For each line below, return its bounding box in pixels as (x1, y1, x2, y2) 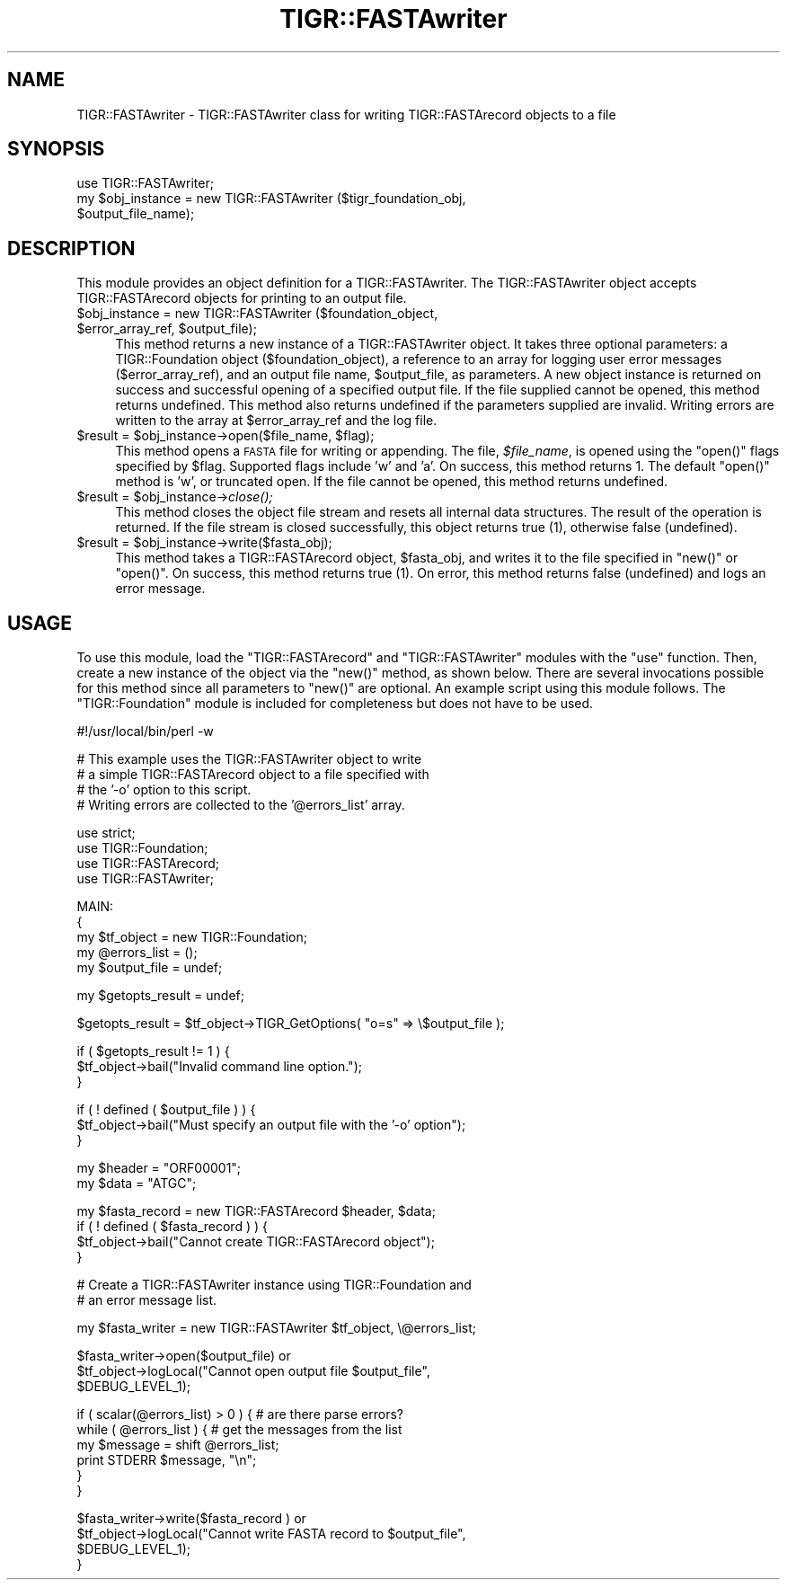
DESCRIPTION (7, 236, 136, 260)
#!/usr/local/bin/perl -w (76, 723, 214, 740)
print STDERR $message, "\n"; (76, 1452, 257, 1468)
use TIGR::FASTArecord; (76, 856, 219, 872)
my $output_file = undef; (76, 960, 223, 976)
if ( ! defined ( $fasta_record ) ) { (76, 1219, 268, 1235)
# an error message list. (76, 1292, 217, 1308)
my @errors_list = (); (76, 944, 198, 961)
